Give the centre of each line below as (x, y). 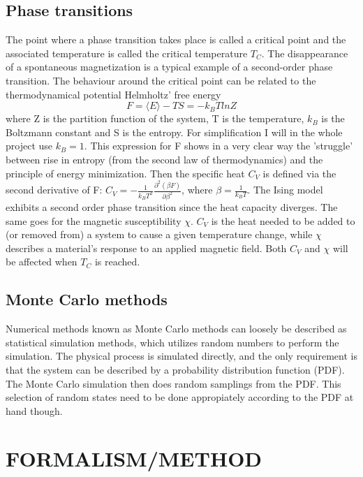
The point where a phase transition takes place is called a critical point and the (176, 39)
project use (29, 146)
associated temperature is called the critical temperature (127, 53)
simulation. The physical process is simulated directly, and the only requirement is (181, 356)
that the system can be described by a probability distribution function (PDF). (175, 369)
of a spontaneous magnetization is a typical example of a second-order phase (169, 67)
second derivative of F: (54, 190)
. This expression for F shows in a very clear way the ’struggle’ (218, 146)
